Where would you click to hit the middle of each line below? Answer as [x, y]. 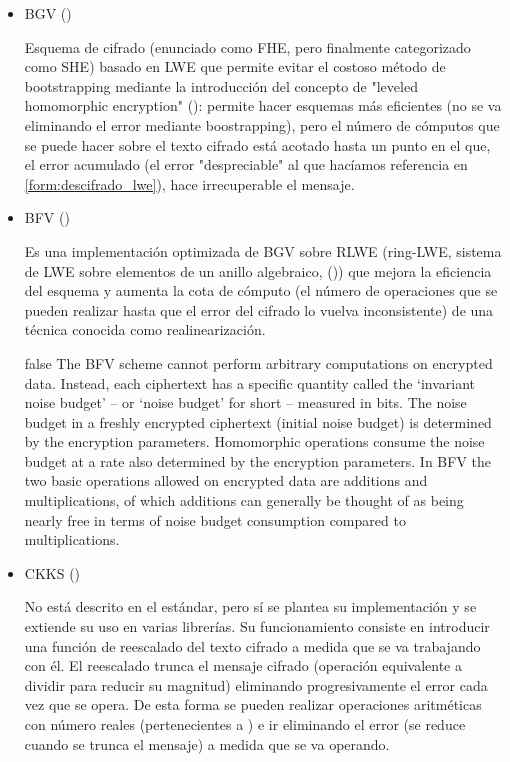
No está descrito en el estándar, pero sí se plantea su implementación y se [250, 606]
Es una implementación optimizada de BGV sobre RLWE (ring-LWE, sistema [263, 250]
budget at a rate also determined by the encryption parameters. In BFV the [258, 460]
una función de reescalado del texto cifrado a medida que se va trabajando [252, 645]
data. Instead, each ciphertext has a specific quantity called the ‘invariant [250, 382]
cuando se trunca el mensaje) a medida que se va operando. [207, 743]
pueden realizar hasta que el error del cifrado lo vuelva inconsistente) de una [259, 309]
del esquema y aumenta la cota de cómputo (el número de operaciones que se [261, 290]
